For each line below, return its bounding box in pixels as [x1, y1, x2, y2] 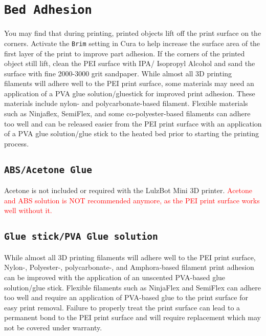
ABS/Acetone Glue [4, 164, 92, 175]
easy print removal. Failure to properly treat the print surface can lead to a [4, 302, 240, 312]
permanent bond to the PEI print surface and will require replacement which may [4, 312, 261, 323]
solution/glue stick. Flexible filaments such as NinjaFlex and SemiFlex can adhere [4, 282, 261, 292]
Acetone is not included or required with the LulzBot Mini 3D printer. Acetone [4, 185, 253, 196]
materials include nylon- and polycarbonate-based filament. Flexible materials [4, 98, 248, 109]
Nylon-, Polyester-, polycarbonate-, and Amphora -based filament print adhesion [4, 262, 254, 272]
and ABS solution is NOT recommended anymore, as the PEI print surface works [4, 195, 260, 205]
